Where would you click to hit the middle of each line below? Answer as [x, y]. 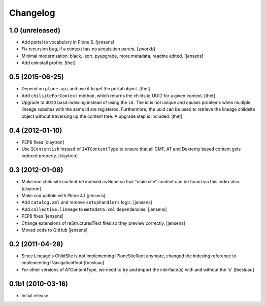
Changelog [32, 13]
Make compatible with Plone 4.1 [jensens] [64, 196]
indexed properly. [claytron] [50, 156]
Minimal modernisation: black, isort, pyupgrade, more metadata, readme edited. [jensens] [113, 56]
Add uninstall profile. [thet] [49, 63]
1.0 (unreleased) [35, 30]
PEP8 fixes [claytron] [43, 142]
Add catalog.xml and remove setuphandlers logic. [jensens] [87, 203]
